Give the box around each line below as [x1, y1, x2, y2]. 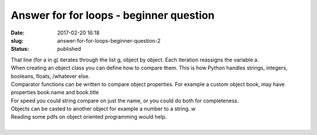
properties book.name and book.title [11, 89, 99, 96]
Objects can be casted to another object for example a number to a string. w [11, 105, 196, 112]
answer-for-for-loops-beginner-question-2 [57, 37, 161, 44]
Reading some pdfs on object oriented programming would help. [11, 113, 167, 120]
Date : [11, 29, 25, 36]
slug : [11, 37, 23, 44]
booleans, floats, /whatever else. [11, 72, 90, 79]
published [57, 46, 82, 53]
